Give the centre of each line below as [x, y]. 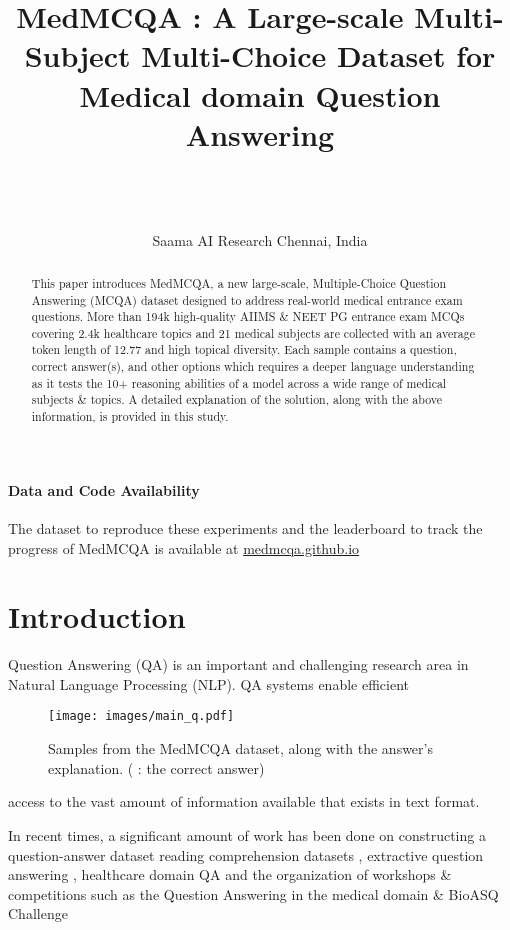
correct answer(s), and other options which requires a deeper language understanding [253, 366]
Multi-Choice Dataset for [318, 55]
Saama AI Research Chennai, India [260, 240]
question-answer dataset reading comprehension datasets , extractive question [246, 854]
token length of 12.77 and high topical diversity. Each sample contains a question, [244, 349]
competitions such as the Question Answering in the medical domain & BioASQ [253, 893]
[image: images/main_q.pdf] [141, 716]
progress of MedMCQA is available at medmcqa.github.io [184, 547]
